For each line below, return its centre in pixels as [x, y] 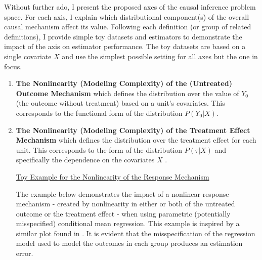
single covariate [28, 56]
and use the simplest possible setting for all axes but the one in [160, 56]
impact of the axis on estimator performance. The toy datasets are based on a [125, 46]
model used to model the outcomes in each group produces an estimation [129, 243]
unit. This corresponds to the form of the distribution [99, 149]
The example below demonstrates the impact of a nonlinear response [122, 193]
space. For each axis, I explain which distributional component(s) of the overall [127, 16]
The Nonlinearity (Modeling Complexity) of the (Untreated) [124, 83]
